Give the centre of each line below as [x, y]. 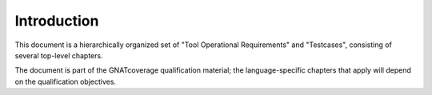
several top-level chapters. [59, 55]
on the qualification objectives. [65, 81]
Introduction [57, 21]
